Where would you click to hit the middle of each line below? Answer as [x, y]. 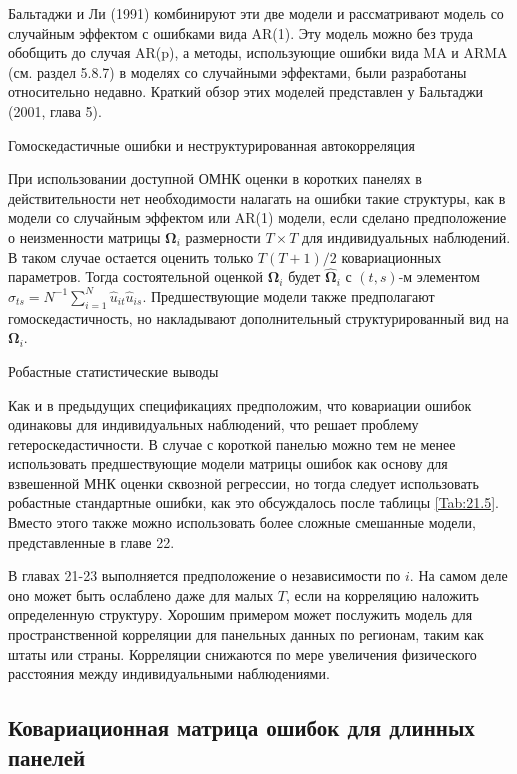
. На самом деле [458, 575]
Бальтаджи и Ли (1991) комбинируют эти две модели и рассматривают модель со [256, 13]
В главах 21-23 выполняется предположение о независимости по [204, 575]
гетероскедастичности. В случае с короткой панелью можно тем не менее [232, 443]
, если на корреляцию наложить [382, 594]
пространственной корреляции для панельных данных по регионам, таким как [246, 634]
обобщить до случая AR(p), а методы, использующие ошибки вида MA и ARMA [258, 52]
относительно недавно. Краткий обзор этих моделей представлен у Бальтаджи [246, 91]
